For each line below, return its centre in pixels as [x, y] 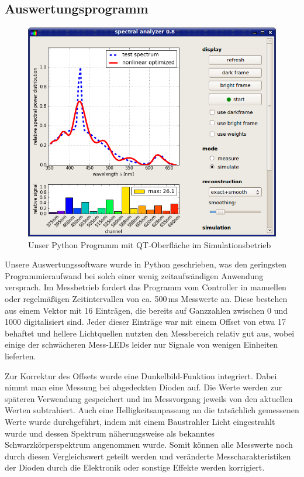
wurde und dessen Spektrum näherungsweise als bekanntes [110, 433]
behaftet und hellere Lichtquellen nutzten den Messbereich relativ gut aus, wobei [150, 333]
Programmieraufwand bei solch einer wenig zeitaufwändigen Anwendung [134, 275]
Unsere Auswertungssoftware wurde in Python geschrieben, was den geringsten [146, 264]
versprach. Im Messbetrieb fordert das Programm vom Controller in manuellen [146, 287]
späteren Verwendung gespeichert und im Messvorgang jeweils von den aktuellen [149, 398]
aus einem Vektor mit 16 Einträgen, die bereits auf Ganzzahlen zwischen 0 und [146, 310]
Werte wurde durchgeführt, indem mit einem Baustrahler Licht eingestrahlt [140, 421]
